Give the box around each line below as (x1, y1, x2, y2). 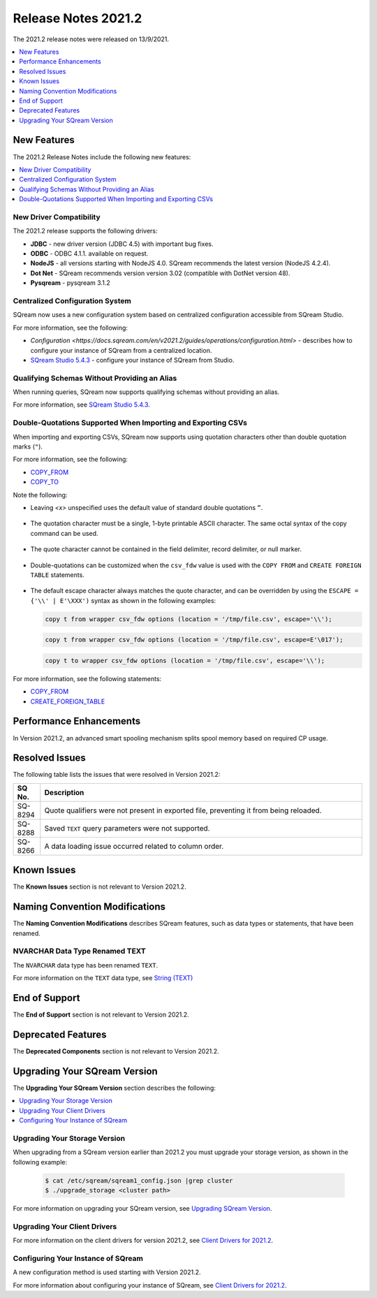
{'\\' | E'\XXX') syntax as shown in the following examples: (30, 596, 216, 604)
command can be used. (30, 529, 98, 537)
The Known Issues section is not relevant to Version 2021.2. (13, 882, 186, 891)
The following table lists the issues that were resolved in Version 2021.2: (13, 771, 221, 779)
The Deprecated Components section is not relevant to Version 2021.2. (13, 1047, 219, 1055)
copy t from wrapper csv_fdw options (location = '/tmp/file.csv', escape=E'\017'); (45, 636, 343, 644)
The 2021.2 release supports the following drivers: (13, 227, 158, 235)
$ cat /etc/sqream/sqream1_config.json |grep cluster (45, 1176, 233, 1184)
